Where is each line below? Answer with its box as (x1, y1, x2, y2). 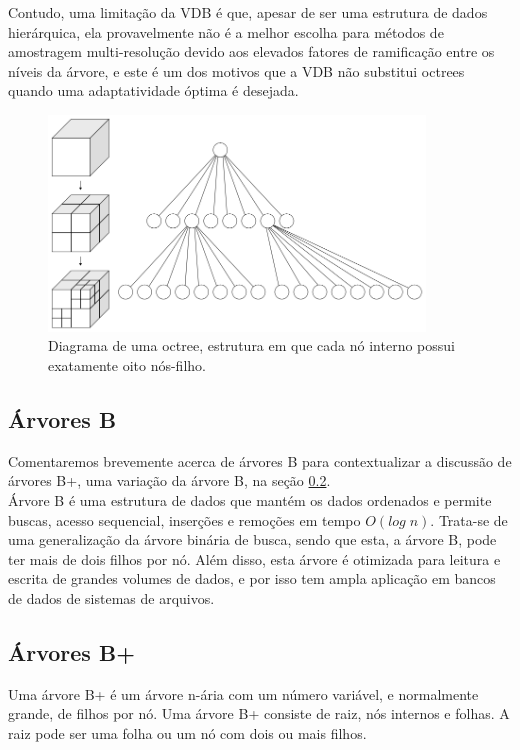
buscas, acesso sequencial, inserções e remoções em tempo (8, 509, 361, 530)
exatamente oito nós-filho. (48, 354, 206, 375)
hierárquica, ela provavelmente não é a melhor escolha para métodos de (8, 21, 444, 42)
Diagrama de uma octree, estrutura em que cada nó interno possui (48, 335, 455, 356)
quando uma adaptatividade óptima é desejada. (8, 80, 299, 101)
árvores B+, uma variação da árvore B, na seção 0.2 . (8, 470, 331, 491)
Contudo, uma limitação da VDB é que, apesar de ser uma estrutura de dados (8, 2, 488, 22)
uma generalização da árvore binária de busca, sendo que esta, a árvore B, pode (8, 529, 497, 550)
